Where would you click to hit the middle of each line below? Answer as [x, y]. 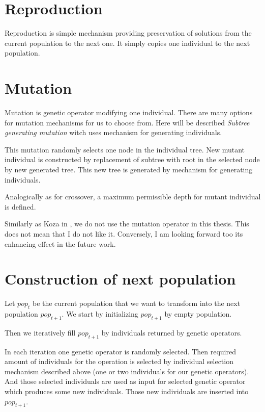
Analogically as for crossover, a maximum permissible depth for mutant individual [133, 197]
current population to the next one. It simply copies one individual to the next [127, 43]
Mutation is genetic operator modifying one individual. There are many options [129, 112]
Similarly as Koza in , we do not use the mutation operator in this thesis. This [127, 224]
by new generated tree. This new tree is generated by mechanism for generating [129, 169]
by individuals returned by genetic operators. [172, 332]
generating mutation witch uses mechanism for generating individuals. [113, 132]
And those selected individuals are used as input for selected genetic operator [125, 381]
